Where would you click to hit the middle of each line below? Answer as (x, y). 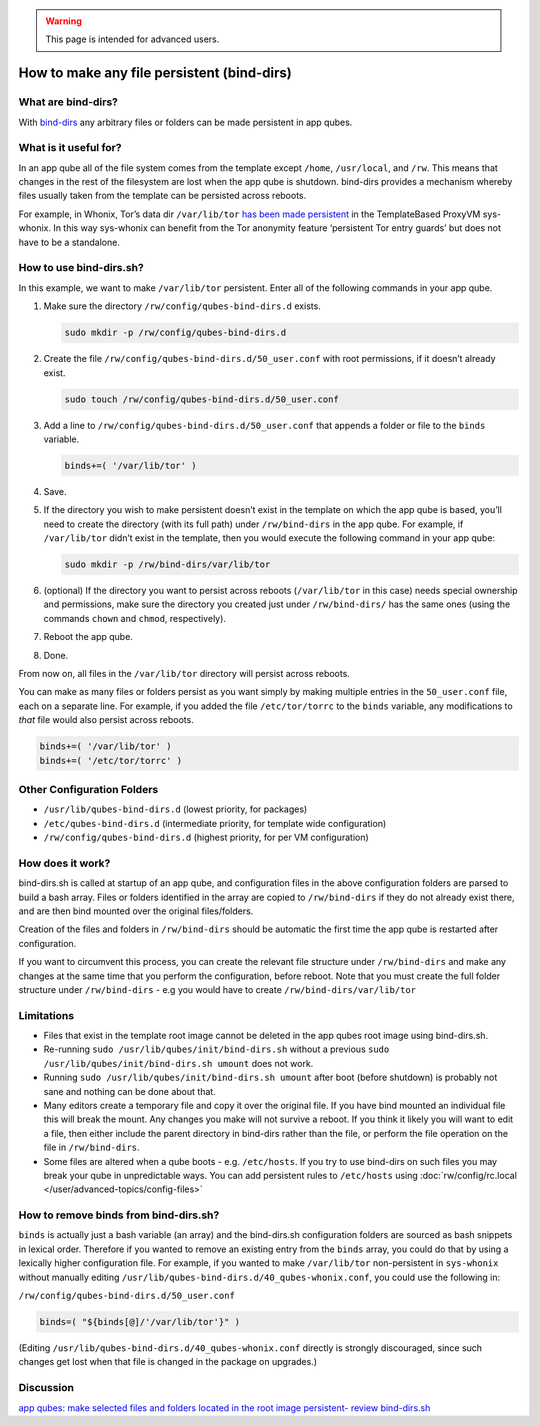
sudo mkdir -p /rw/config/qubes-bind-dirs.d (175, 333)
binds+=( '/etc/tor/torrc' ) (111, 760)
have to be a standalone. (69, 242)
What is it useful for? (70, 148)
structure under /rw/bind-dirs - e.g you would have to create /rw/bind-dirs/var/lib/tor (217, 989)
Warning (63, 21)
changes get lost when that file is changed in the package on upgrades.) (168, 1362)
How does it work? (64, 863)
